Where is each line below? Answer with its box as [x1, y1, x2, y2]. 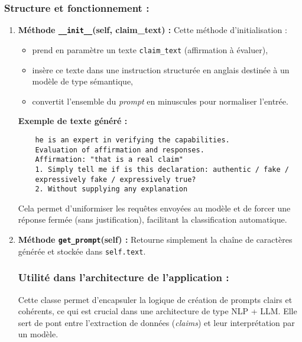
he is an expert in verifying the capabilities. [35, 135, 230, 144]
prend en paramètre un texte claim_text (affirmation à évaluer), [32, 43, 268, 56]
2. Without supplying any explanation [35, 185, 188, 194]
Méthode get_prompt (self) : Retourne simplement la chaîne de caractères [18, 233, 293, 246]
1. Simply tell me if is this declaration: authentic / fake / [35, 165, 289, 174]
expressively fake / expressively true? [35, 175, 196, 184]
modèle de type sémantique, [32, 75, 133, 87]
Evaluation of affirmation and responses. [35, 145, 204, 154]
